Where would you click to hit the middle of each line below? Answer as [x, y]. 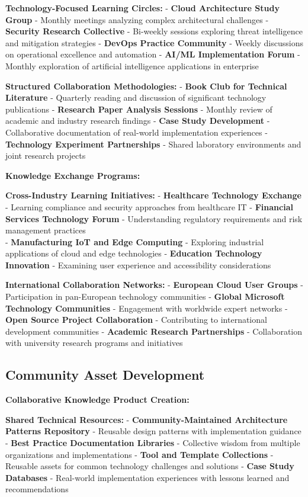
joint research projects [46, 155]
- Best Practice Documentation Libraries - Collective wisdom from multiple [153, 443]
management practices [46, 230]
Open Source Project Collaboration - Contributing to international [136, 320]
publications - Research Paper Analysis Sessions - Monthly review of [139, 109]
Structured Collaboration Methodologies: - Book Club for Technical [146, 86]
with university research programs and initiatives [94, 343]
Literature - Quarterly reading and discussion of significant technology [136, 97]
